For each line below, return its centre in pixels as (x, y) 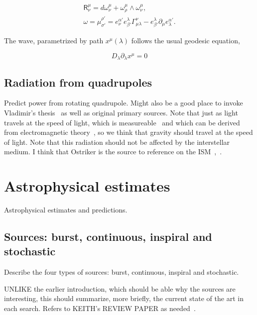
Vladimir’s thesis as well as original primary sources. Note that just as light (121, 112)
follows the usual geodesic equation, (186, 41)
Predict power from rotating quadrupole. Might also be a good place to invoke (124, 103)
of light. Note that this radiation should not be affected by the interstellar (117, 142)
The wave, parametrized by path (54, 41)
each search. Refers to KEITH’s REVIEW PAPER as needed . (100, 308)
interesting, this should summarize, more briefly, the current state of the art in (124, 298)
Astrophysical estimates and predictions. (66, 210)
